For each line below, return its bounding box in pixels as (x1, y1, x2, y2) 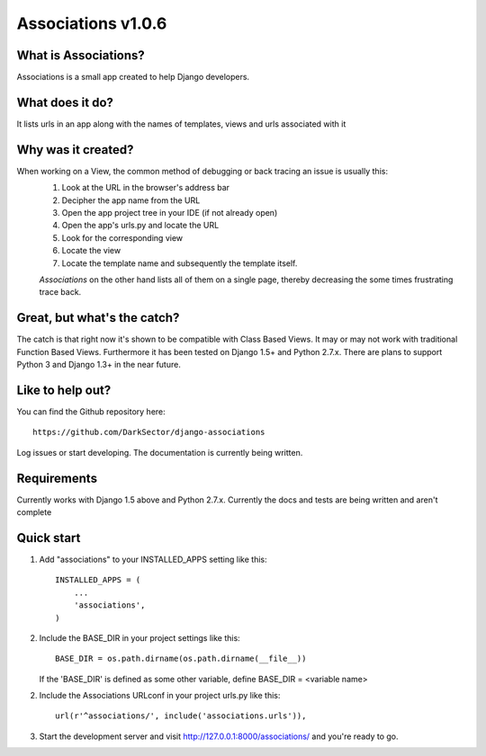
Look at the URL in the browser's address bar (61, 182, 229, 193)
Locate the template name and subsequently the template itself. (61, 257, 298, 269)
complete (16, 507, 52, 518)
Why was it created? (16, 142, 134, 157)
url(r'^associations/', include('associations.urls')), (55, 711, 307, 721)
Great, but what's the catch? (16, 310, 180, 325)
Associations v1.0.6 (16, 13, 167, 33)
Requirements (16, 470, 98, 485)
